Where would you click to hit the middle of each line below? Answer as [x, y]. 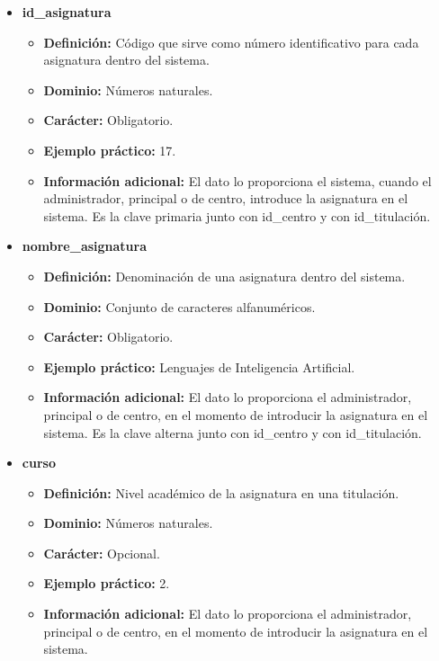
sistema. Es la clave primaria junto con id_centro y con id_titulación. [237, 215]
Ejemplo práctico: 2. [107, 583]
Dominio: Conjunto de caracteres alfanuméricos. [179, 306]
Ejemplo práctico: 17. [110, 150]
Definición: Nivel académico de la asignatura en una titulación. [221, 492]
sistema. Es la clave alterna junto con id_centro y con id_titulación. [233, 432]
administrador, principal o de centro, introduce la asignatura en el [226, 198]
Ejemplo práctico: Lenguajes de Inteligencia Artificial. [199, 366]
